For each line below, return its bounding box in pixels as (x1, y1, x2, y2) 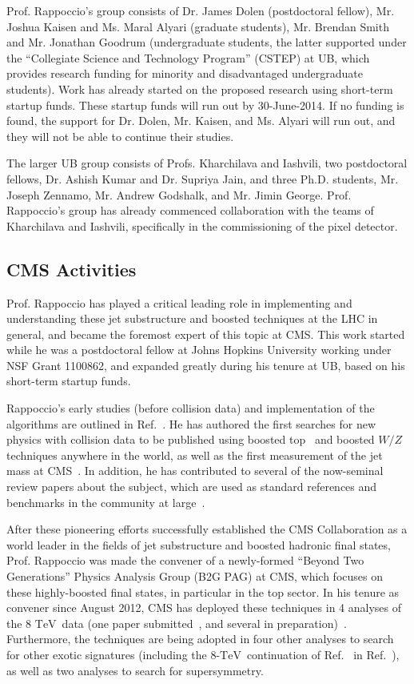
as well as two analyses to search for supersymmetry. (6, 662, 264, 678)
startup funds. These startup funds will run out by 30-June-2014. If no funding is (6, 96, 404, 113)
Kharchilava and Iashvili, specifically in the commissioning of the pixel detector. (6, 217, 398, 234)
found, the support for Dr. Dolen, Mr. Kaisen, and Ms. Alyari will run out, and (6, 112, 396, 129)
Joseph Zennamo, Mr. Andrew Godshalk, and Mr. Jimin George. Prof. (6, 186, 352, 203)
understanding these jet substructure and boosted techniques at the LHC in (6, 310, 378, 327)
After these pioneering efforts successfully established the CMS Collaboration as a (6, 521, 408, 537)
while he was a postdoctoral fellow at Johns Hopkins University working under (6, 341, 392, 358)
